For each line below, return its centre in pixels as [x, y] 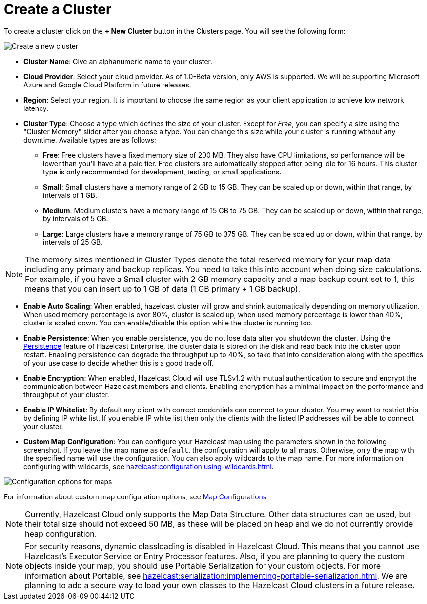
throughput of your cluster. [66, 394]
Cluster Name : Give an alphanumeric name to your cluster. [118, 61]
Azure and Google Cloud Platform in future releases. [107, 85]
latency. [36, 108]
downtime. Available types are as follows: [90, 140]
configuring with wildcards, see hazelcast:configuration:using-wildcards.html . [149, 466]
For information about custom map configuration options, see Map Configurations [135, 496]
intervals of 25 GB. [73, 242]
